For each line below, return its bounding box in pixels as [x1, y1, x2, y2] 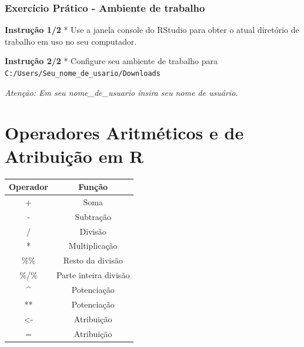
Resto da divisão [63, 254, 123, 266]
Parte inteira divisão [56, 269, 130, 281]
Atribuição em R [5, 144, 144, 168]
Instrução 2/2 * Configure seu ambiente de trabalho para [5, 55, 218, 67]
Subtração [75, 210, 111, 222]
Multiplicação [68, 239, 118, 252]
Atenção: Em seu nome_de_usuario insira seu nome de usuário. [5, 86, 238, 98]
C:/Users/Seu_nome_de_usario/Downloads [5, 69, 161, 78]
